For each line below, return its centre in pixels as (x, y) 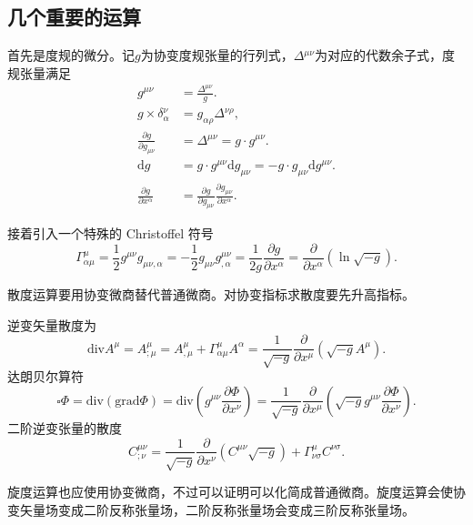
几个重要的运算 (74, 17)
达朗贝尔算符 (45, 375)
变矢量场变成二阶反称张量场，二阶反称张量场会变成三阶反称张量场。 (211, 509)
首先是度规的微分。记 (71, 55)
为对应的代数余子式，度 (384, 55)
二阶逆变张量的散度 (65, 427)
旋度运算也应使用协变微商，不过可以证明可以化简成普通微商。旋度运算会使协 (236, 492)
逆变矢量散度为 (52, 324)
